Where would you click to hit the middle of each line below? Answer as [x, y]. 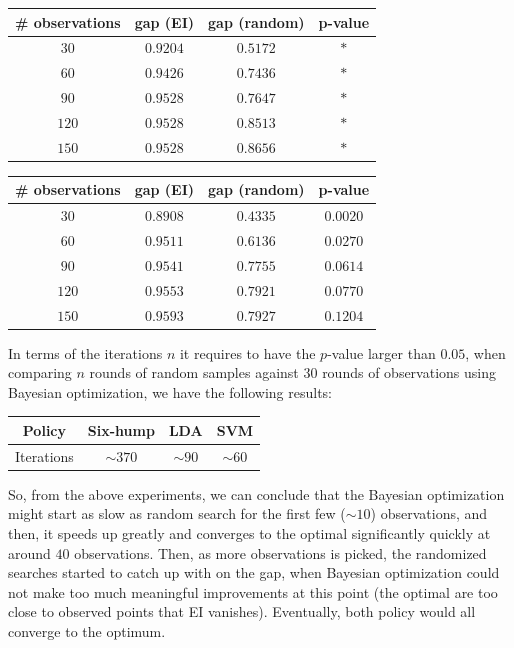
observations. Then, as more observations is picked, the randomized [280, 552]
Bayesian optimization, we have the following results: [170, 391]
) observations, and [429, 513]
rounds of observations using [409, 372]
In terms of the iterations [85, 352]
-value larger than [381, 352]
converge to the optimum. [87, 631]
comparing [40, 372]
